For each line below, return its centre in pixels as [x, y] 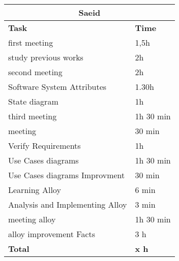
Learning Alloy [35, 190]
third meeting [33, 116]
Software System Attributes [57, 87]
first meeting [31, 42]
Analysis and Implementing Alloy [68, 204]
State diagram [33, 101]
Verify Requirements [44, 145]
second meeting [35, 72]
